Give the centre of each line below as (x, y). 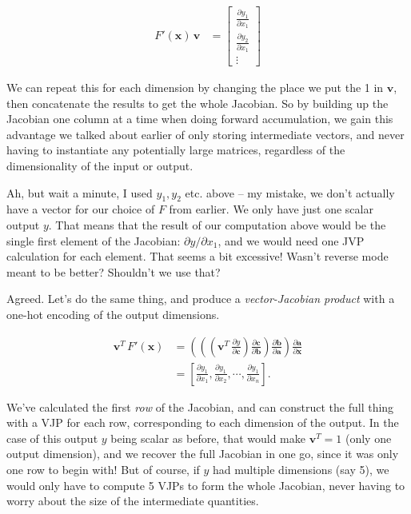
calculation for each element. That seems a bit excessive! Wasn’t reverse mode (198, 256)
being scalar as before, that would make (208, 438)
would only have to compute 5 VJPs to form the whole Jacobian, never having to (206, 485)
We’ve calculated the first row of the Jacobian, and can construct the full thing (200, 406)
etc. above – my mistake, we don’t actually (290, 192)
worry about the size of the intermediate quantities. (133, 501)
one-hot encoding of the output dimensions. (113, 315)
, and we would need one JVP (291, 240)
